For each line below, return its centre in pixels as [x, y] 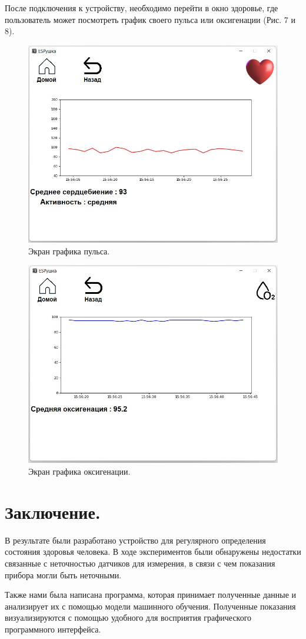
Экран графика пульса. [69, 251]
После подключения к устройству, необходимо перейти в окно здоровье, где [142, 8]
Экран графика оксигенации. [79, 471]
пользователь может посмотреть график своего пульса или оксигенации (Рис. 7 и [150, 19]
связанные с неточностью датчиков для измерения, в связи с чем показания [140, 563]
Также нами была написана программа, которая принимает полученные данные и [151, 595]
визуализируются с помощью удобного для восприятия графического [128, 618]
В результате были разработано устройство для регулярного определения [135, 540]
